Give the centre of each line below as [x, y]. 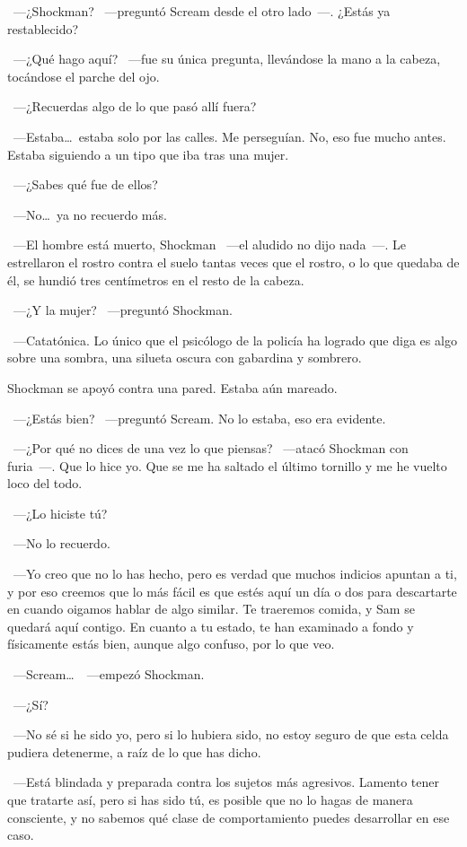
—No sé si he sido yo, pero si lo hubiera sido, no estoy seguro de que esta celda [231, 734]
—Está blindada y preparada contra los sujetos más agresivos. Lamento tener [226, 782]
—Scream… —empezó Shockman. [109, 674]
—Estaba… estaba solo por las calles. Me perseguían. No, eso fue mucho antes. [229, 136]
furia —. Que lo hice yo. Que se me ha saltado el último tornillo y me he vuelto [227, 465]
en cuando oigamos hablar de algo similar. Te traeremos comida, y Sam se [211, 609]
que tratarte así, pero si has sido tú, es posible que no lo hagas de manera [210, 799]
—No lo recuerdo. [62, 543]
